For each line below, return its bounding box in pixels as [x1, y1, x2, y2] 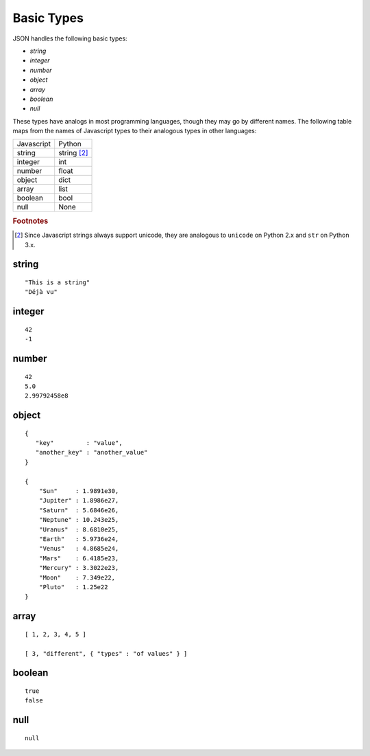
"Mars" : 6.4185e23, [38, 554, 119, 562]
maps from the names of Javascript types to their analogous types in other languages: [12, 127, 257, 135]
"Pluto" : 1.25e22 [38, 583, 108, 591]
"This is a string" [25, 278, 90, 286]
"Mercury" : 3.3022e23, [38, 564, 119, 572]
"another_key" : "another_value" [35, 448, 148, 457]
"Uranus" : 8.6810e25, [38, 525, 119, 534]
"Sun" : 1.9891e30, [38, 488, 119, 495]
